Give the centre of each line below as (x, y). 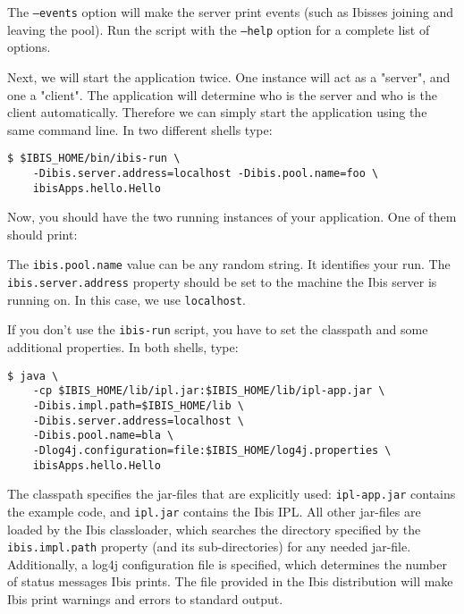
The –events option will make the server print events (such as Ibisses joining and (231, 12)
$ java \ (33, 376)
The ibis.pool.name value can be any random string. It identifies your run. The (229, 264)
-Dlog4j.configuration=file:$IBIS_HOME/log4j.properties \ (212, 450)
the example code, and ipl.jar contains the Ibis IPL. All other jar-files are (214, 511)
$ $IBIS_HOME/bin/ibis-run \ (94, 159)
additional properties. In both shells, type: (123, 347)
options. (29, 47)
